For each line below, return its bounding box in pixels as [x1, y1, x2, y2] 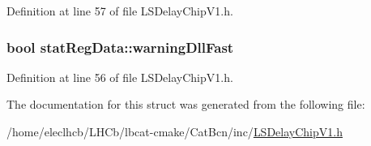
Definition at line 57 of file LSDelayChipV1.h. [6, 2, 233, 19]
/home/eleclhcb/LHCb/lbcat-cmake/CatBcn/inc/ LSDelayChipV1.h [6, 123, 343, 140]
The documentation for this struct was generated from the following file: [6, 96, 365, 113]
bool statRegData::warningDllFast [6, 36, 234, 57]
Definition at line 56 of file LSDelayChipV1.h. [6, 68, 233, 85]
